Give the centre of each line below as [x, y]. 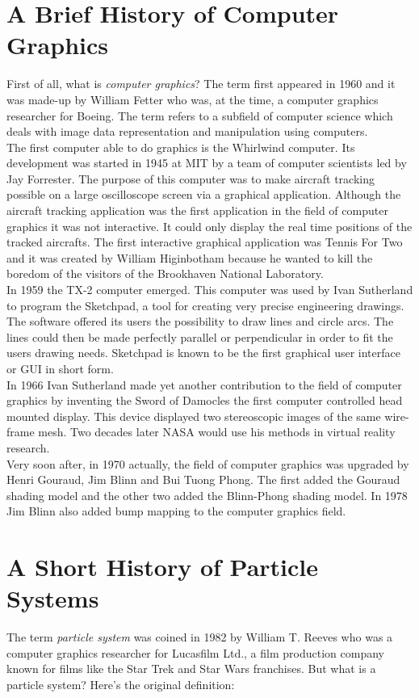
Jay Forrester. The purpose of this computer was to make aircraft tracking [191, 178]
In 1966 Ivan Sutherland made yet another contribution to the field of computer [204, 384]
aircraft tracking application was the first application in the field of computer [197, 210]
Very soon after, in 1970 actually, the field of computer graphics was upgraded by [208, 463]
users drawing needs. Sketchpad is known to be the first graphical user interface [203, 353]
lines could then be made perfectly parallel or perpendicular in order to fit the [200, 336]
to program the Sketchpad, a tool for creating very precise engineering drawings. [205, 305]
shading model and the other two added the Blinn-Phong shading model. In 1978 [207, 495]
